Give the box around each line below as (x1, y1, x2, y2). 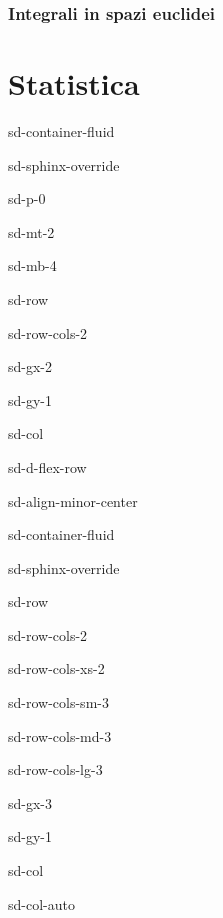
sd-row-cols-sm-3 (8, 692, 109, 713)
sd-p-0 (8, 188, 46, 209)
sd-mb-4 (8, 255, 57, 276)
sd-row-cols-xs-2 (8, 658, 105, 679)
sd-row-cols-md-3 (8, 725, 112, 746)
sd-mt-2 (8, 221, 55, 242)
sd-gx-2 (8, 356, 53, 377)
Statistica (8, 63, 140, 104)
